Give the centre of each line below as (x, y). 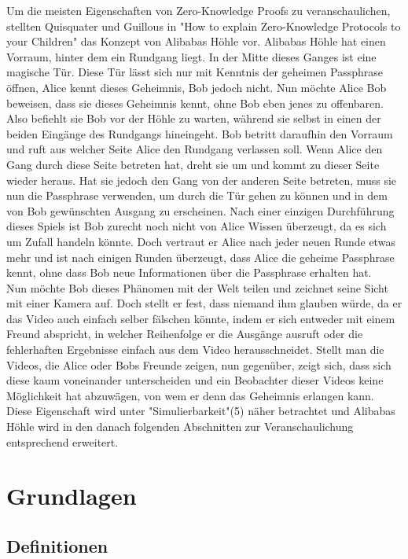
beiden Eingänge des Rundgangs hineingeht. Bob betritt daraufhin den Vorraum (200, 133)
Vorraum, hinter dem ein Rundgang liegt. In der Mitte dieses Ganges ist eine (191, 56)
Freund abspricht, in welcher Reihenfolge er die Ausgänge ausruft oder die (185, 334)
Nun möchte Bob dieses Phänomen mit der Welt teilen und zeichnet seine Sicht (197, 287)
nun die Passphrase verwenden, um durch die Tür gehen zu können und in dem (197, 195)
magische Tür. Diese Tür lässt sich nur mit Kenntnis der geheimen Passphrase (195, 72)
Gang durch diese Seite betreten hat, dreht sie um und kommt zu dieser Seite (193, 164)
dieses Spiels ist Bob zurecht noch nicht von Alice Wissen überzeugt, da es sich (197, 226)
